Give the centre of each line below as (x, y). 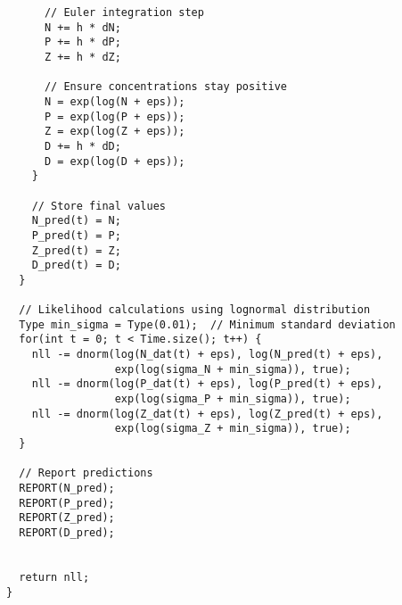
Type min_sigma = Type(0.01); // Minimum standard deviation (207, 324)
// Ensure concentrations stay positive (165, 87)
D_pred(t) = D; (76, 265)
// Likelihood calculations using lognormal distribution (195, 310)
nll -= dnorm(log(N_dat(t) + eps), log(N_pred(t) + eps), (207, 355)
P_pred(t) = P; (76, 235)
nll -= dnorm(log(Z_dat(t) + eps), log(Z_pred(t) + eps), (207, 414)
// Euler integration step (124, 12)
